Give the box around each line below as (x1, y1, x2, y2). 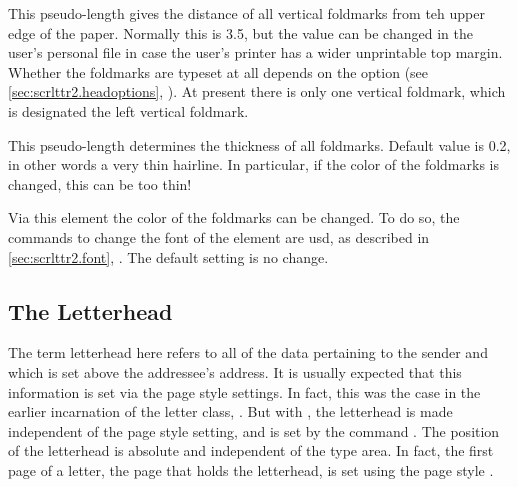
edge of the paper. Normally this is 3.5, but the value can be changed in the (8, 22, 473, 43)
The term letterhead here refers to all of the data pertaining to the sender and (8, 342, 488, 363)
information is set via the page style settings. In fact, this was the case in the (8, 381, 481, 402)
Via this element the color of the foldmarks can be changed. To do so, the (8, 207, 460, 228)
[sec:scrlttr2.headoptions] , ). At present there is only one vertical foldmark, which (8, 81, 506, 102)
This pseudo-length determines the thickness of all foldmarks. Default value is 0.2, (8, 134, 511, 155)
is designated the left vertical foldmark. (8, 100, 249, 121)
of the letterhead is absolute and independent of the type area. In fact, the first (8, 440, 494, 461)
